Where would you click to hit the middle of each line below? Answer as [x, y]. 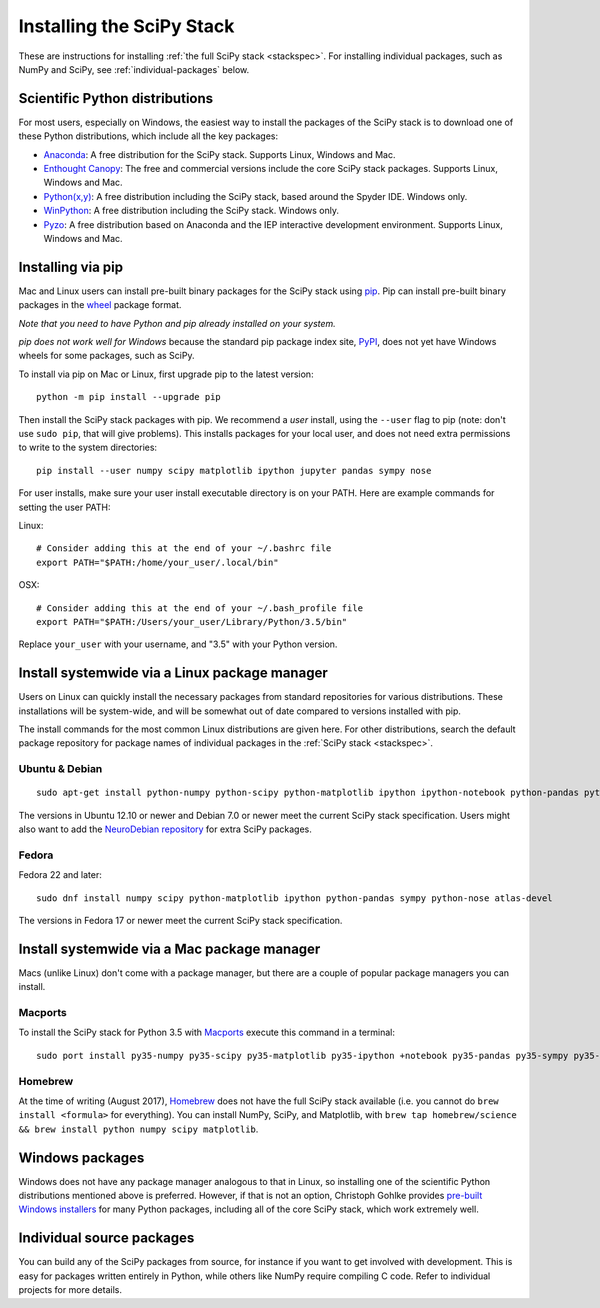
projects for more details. [70, 1290]
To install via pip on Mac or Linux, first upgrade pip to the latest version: [166, 374]
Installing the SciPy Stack [126, 26]
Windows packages [81, 1157]
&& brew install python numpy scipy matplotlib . [138, 1129]
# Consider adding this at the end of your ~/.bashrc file [184, 548]
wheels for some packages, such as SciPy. [106, 356]
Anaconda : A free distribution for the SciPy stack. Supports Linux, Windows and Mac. [219, 154]
